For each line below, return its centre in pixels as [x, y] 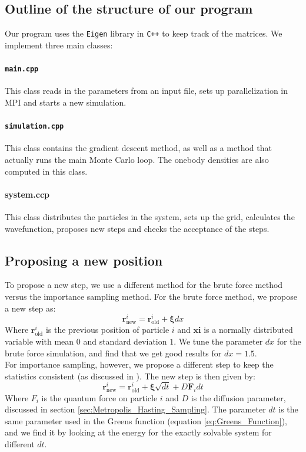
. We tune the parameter [218, 341]
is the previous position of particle [107, 330]
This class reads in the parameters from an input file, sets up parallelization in [147, 91]
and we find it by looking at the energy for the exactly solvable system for [138, 432]
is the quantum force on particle [99, 397]
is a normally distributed [248, 330]
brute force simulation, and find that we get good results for [113, 353]
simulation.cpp [34, 127]
